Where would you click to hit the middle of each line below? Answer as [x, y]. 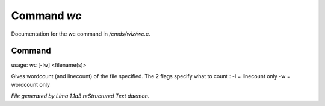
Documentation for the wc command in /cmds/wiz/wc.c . [81, 34]
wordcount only [31, 85]
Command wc [46, 16]
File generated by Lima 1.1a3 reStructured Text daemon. [80, 96]
